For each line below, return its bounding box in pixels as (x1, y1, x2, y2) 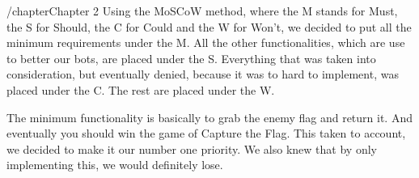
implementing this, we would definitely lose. (6, 156, 223, 173)
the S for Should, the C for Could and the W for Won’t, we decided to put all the (6, 18, 412, 35)
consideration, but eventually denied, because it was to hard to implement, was (6, 66, 399, 83)
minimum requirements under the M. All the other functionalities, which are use (6, 34, 405, 51)
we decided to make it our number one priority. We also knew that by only (6, 140, 377, 157)
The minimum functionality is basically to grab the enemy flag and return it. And (6, 108, 413, 125)
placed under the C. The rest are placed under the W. (6, 81, 275, 98)
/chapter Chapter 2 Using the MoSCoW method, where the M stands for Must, (6, 2, 398, 19)
